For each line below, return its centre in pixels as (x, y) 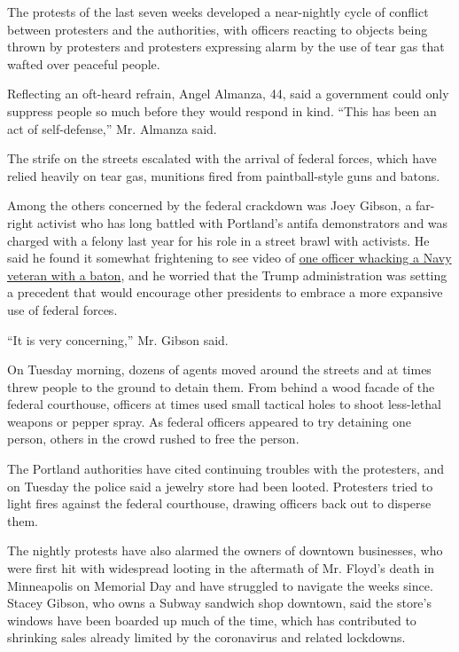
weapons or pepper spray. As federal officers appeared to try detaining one (209, 421)
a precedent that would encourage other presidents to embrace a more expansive (225, 292)
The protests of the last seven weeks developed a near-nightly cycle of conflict (218, 12)
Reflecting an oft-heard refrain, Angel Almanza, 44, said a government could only (228, 94)
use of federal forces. (62, 309)
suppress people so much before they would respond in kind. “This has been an (222, 110)
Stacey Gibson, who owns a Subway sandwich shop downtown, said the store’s (219, 603)
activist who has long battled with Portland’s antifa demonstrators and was (242, 222)
